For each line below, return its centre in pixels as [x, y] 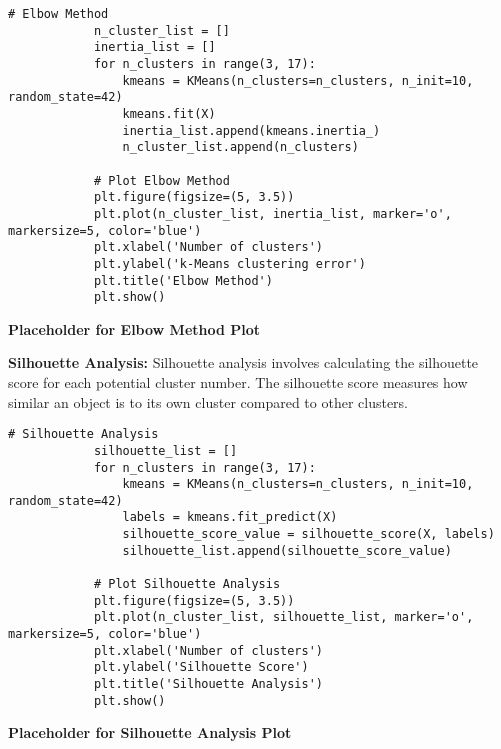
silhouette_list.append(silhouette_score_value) [287, 550]
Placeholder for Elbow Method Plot [134, 328]
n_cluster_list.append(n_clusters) [240, 147]
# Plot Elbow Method [161, 180]
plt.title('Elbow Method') [183, 280]
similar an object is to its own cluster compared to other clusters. [208, 401]
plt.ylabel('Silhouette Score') [201, 667]
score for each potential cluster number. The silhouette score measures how [238, 382]
